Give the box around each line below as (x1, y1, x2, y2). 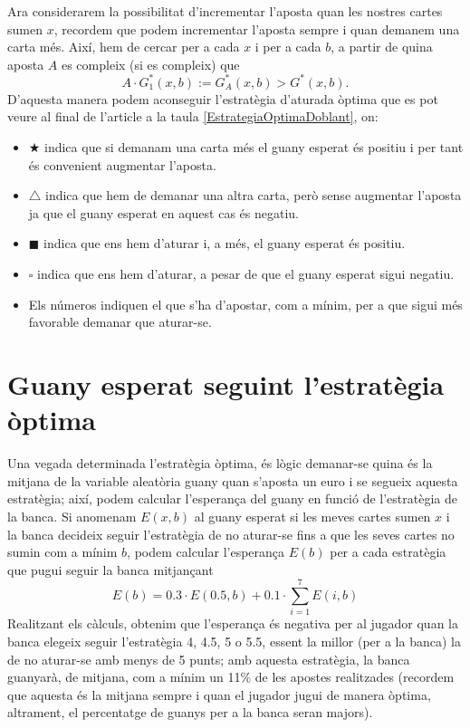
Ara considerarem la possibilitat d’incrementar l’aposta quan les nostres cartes (7, 2, 443, 20)
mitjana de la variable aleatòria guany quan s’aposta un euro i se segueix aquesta (7, 471, 458, 490)
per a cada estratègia (330, 542, 446, 561)
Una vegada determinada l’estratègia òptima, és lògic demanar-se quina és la (7, 454, 433, 473)
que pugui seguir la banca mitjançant (7, 560, 214, 579)
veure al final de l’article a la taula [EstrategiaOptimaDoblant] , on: (7, 107, 379, 126)
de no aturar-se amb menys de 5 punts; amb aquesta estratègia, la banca (7, 649, 410, 668)
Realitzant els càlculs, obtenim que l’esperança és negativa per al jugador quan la (7, 614, 458, 633)
